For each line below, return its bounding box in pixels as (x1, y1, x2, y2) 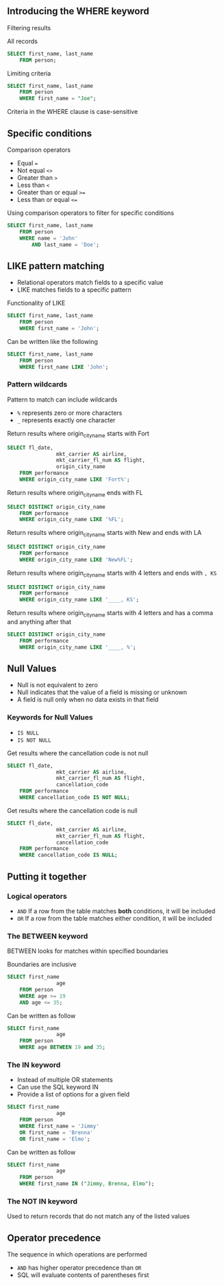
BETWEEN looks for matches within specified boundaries (7, 947, 169, 955)
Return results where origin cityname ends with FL (7, 488, 143, 498)
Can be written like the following (7, 337, 98, 345)
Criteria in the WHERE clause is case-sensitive (7, 108, 138, 116)
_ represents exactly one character (16, 415, 116, 424)
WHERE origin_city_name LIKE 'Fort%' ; (19, 476, 130, 483)
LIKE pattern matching (7, 260, 105, 272)
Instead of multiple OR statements (16, 1076, 113, 1084)
